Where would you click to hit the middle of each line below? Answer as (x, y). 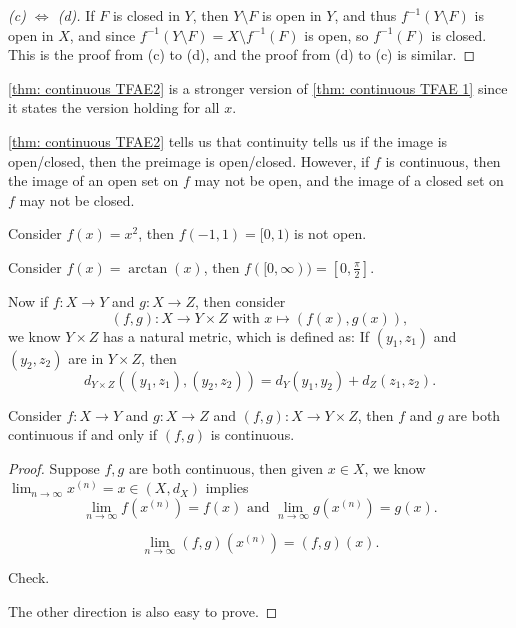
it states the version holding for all (114, 107)
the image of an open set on (93, 180)
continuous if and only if (83, 434)
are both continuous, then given (226, 467)
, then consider (240, 300)
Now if (28, 300)
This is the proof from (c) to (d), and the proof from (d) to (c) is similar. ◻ (242, 54)
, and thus (365, 15)
